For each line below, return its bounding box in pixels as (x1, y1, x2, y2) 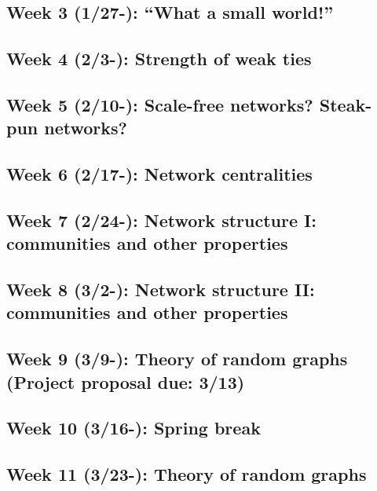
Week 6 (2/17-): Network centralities (6, 162, 313, 186)
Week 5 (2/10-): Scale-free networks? (6, 92, 313, 116)
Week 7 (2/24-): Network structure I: (6, 207, 317, 232)
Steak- (319, 92, 372, 116)
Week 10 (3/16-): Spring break (6, 416, 261, 440)
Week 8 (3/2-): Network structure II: (6, 277, 315, 302)
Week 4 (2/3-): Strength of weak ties (6, 46, 312, 71)
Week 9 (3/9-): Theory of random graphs (6, 346, 348, 371)
